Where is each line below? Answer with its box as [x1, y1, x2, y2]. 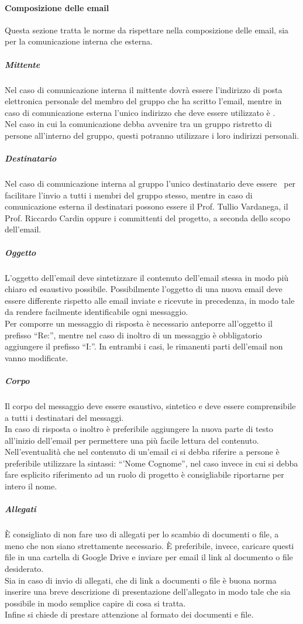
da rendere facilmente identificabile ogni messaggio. [5, 306, 188, 318]
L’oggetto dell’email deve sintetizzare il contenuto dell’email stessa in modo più [5, 271, 289, 283]
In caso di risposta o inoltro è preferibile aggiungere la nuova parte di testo [5, 423, 273, 435]
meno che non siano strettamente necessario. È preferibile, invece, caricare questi [5, 539, 294, 551]
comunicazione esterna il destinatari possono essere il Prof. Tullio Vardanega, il [5, 200, 288, 212]
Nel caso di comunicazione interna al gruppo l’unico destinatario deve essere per [5, 177, 296, 190]
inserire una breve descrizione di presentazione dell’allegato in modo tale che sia [5, 585, 291, 598]
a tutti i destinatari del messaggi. [5, 411, 124, 423]
